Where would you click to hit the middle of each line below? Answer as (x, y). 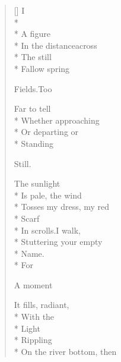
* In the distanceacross (55, 45)
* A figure (32, 34)
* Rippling (33, 340)
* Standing (34, 143)
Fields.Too (33, 88)
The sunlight (37, 183)
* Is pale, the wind (48, 195)
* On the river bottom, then (65, 351)
